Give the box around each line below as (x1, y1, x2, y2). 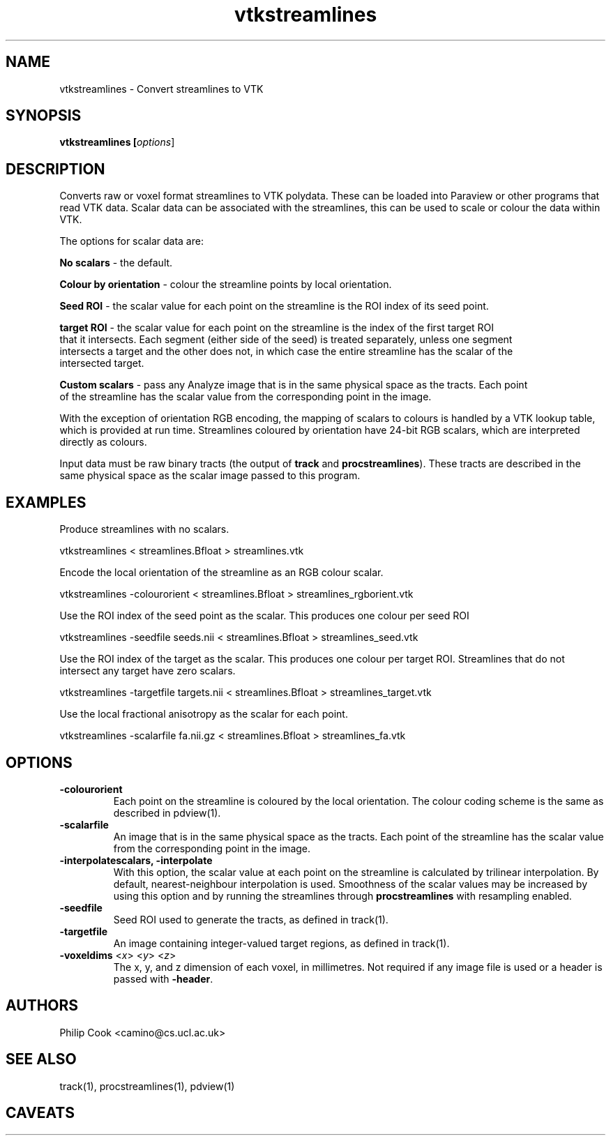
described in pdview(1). (113, 806, 221, 819)
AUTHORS (6, 997, 79, 1015)
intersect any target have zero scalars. (59, 665, 236, 677)
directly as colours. (59, 436, 147, 448)
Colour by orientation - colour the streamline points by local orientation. (59, 278, 392, 291)
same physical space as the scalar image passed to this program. (59, 469, 361, 482)
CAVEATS (6, 1104, 75, 1122)
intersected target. (59, 357, 144, 370)
